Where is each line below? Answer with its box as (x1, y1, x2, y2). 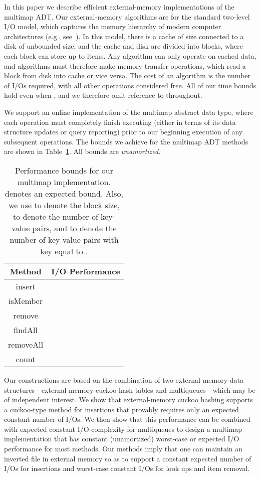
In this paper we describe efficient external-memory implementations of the (4, 2, 234, 12)
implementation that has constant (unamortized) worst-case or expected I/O (4, 433, 239, 444)
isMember (9, 294, 43, 306)
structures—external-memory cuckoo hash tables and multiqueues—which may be (4, 384, 255, 395)
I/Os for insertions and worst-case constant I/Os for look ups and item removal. (4, 463, 249, 473)
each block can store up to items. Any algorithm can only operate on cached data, (4, 50, 256, 61)
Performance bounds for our (15, 164, 114, 176)
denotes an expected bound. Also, (5, 187, 123, 199)
